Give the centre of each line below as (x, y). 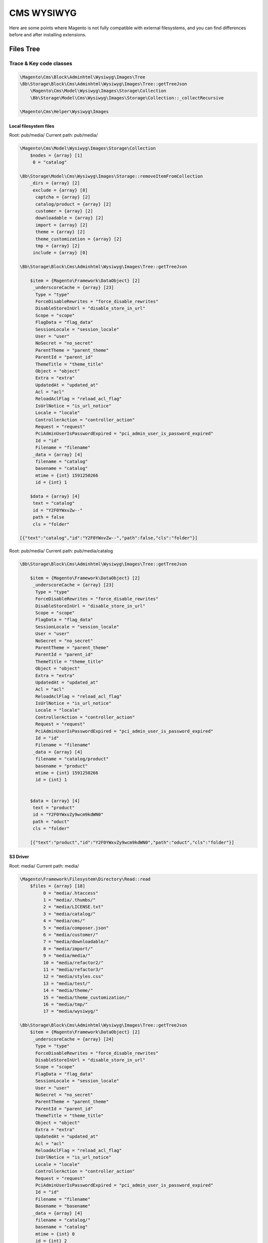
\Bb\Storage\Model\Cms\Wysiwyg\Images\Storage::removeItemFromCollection (111, 176)
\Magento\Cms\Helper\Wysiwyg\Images (64, 112)
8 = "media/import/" (68, 949)
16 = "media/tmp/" (65, 1004)
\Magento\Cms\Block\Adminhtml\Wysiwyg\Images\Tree (83, 77)
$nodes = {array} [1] (56, 155)
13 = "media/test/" (67, 983)
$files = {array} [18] (58, 886)
